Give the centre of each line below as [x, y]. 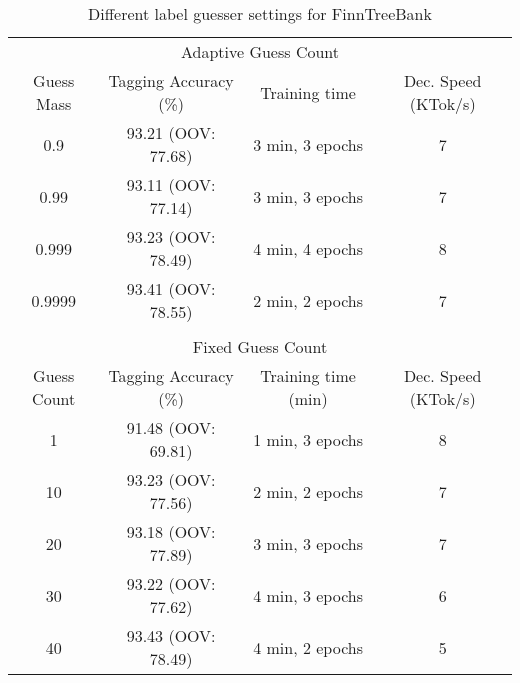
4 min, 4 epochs [308, 248]
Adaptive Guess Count [260, 51]
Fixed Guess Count [260, 346]
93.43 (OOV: [171, 635]
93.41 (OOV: [171, 288]
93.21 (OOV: [171, 132]
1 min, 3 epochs [308, 439]
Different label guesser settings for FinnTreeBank [260, 13]
